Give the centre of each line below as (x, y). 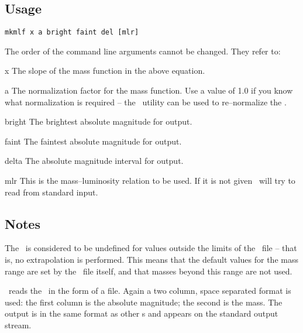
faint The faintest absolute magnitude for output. (93, 141)
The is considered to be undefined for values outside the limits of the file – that (151, 248)
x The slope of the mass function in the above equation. (105, 71)
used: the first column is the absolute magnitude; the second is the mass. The (144, 302)
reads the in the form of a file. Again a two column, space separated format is (150, 291)
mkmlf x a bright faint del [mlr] (72, 32)
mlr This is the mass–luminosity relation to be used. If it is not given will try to (150, 181)
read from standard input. (51, 192)
